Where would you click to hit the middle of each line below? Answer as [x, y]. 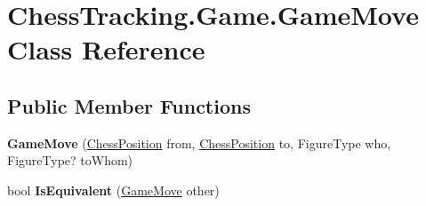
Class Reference [106, 49]
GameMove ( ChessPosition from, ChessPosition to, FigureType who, [199, 143]
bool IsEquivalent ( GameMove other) [113, 190]
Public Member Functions [129, 105]
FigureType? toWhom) [70, 160]
